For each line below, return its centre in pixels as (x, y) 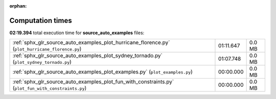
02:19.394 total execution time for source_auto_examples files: (77, 33)
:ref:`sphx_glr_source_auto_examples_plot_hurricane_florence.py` (91, 42)
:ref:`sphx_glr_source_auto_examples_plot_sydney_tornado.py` (88, 56)
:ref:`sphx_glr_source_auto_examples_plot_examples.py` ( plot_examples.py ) (102, 72)
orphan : (18, 6)
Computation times (41, 20)
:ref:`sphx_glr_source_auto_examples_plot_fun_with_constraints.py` (93, 82)
